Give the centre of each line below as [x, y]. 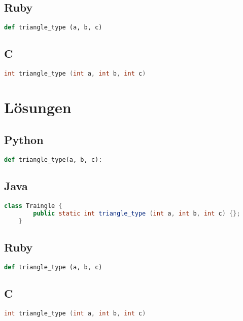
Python [24, 139]
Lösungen [38, 107]
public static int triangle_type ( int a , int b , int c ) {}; [137, 213]
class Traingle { [33, 206]
